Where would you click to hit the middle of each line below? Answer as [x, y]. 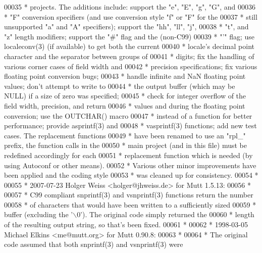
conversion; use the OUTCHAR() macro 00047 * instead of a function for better [128, 115]
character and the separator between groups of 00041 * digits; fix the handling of [129, 56]
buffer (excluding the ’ [39, 214]
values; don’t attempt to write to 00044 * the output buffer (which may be [120, 86]
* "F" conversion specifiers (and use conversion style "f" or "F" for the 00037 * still [131, 16]
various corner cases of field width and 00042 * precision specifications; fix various [131, 66]
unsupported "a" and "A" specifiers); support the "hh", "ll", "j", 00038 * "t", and [126, 27]
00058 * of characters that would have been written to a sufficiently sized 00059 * [130, 204]
